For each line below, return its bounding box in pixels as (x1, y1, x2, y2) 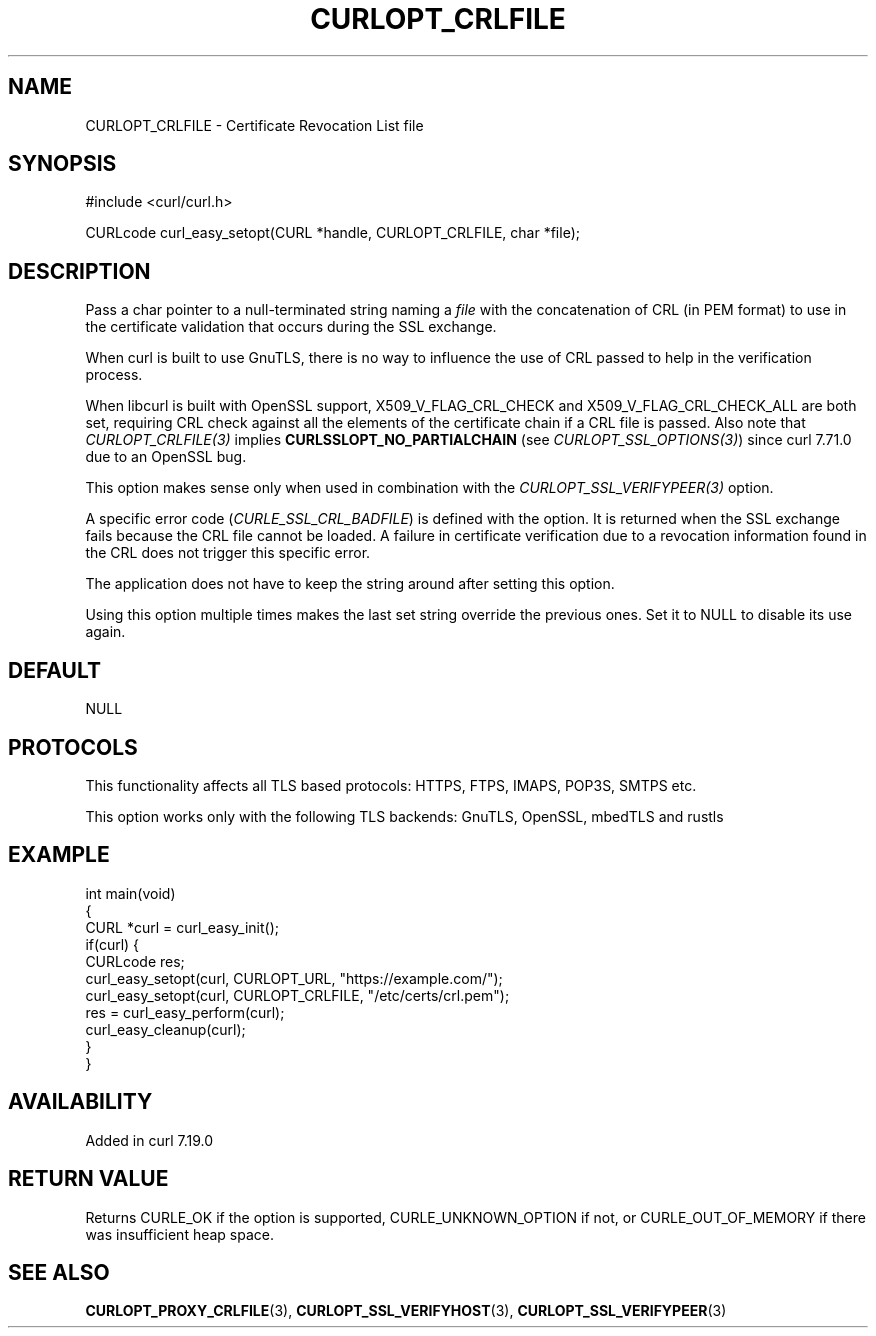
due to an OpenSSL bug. (85, 448, 247, 466)
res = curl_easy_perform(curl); (85, 1003, 285, 1021)
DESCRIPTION (8, 258, 151, 284)
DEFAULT (8, 657, 101, 683)
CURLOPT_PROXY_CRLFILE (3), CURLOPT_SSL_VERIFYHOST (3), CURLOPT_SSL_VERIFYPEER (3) (85, 1302, 727, 1320)
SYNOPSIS (8, 151, 117, 177)
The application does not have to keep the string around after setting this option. (85, 575, 615, 593)
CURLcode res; (85, 952, 185, 970)
